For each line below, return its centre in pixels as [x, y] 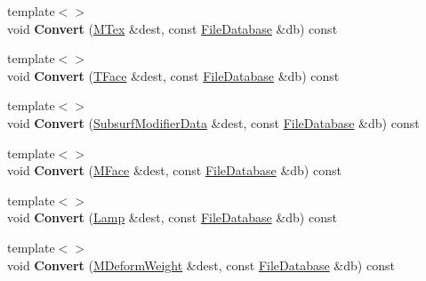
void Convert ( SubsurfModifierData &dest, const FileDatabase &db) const [213, 122]
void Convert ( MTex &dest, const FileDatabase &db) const [173, 28]
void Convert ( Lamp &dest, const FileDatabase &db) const [172, 217]
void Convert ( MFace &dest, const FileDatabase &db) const [174, 170]
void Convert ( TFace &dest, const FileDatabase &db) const [173, 75]
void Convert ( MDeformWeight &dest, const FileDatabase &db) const [201, 265]
